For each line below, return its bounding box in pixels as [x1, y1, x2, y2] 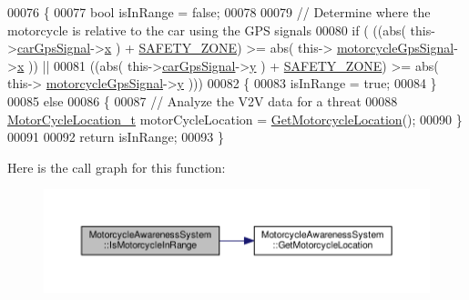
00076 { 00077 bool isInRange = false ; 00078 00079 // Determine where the [7, 3, 431, 21]
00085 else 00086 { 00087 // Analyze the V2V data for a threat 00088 [7, 91, 398, 110]
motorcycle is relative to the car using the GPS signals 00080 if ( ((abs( [7, 20, 406, 39]
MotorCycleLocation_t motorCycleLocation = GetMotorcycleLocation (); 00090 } [7, 109, 463, 128]
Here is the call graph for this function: [7, 157, 226, 176]
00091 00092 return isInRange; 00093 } [7, 127, 224, 146]
